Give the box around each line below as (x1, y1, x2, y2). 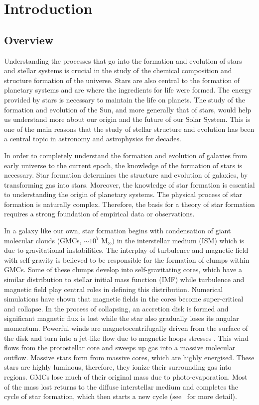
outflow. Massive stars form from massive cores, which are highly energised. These (4, 352, 255, 362)
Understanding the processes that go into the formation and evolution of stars (4, 55, 242, 66)
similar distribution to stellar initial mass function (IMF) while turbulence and (4, 274, 245, 285)
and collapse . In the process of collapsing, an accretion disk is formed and (4, 303, 229, 313)
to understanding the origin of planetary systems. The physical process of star (4, 189, 242, 200)
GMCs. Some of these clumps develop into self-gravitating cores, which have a (4, 264, 243, 275)
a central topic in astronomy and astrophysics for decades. (4, 133, 181, 144)
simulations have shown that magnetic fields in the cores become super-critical (4, 294, 244, 304)
